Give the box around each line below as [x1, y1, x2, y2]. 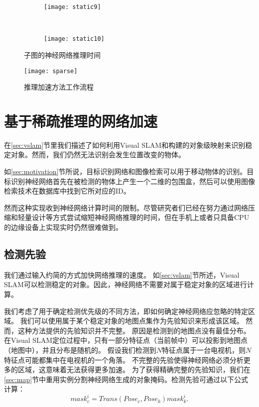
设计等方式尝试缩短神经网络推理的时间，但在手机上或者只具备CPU [31, 212, 250, 222]
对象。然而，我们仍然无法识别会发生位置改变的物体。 [10, 149, 185, 160]
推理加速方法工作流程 [24, 82, 94, 92]
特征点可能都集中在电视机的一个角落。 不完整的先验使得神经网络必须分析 [4, 354, 244, 365]
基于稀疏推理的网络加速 [4, 110, 158, 131]
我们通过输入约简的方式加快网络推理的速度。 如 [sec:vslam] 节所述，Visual [4, 269, 240, 280]
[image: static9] [44, 3, 101, 10]
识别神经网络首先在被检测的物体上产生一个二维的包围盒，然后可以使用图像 [10, 176, 255, 186]
